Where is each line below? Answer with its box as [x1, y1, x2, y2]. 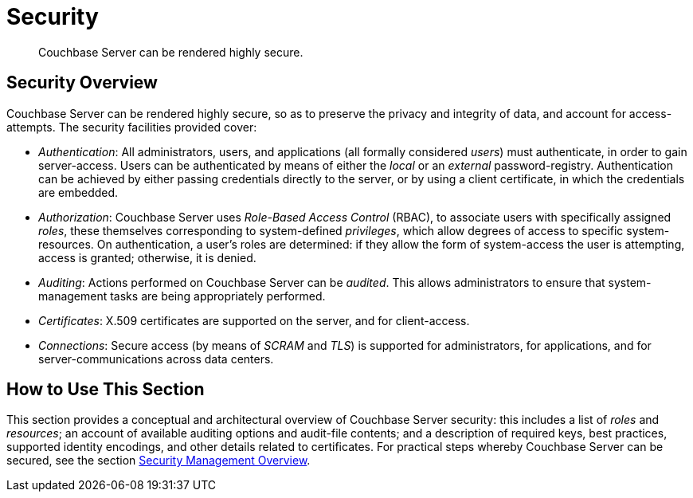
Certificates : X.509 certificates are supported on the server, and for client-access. [38, 313, 470, 327]
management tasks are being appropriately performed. [38, 288, 326, 303]
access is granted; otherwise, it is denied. [38, 250, 256, 265]
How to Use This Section [6, 379, 205, 400]
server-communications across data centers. [38, 351, 274, 366]
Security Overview [6, 73, 158, 93]
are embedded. [38, 185, 119, 199]
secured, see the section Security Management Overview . [6, 453, 311, 468]
